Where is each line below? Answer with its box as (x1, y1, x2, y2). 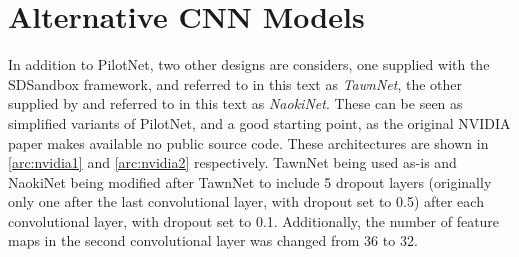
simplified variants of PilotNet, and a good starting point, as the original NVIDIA (8, 112, 511, 133)
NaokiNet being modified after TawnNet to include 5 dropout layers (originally (8, 171, 492, 192)
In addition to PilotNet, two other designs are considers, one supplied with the (8, 54, 490, 75)
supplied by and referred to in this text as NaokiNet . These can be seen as (8, 93, 463, 114)
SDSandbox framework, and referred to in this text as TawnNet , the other (8, 73, 463, 94)
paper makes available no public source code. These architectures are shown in (8, 132, 489, 153)
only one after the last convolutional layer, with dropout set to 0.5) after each (8, 191, 484, 212)
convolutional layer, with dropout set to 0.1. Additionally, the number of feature (8, 210, 500, 231)
